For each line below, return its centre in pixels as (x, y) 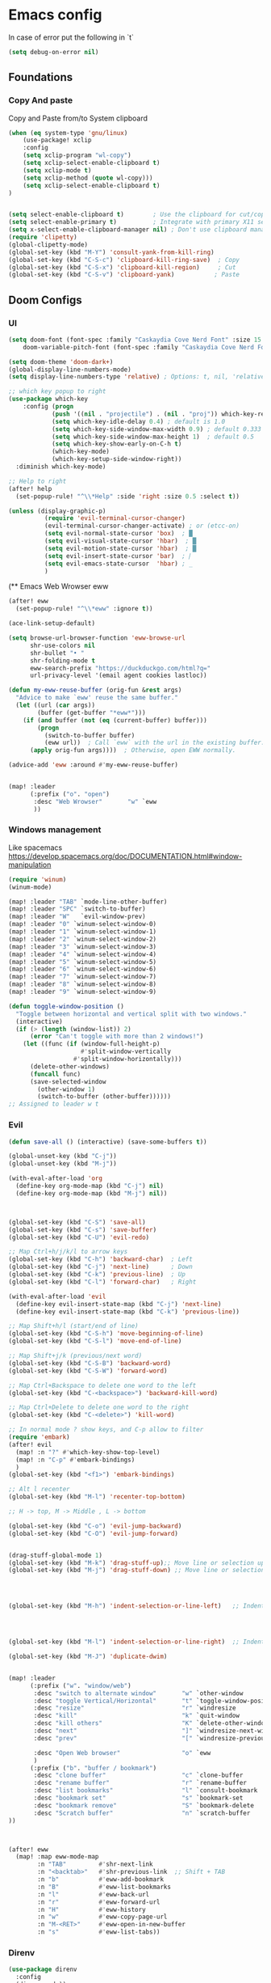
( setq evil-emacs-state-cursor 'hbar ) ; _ (119, 564)
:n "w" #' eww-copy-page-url (102, 1917)
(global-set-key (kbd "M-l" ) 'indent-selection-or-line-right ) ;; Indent (137, 1642)
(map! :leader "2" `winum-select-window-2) (83, 939)
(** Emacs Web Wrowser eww (58, 586)
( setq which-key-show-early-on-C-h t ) (117, 444)
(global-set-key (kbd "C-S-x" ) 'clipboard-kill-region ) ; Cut (122, 267)
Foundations (41, 77)
